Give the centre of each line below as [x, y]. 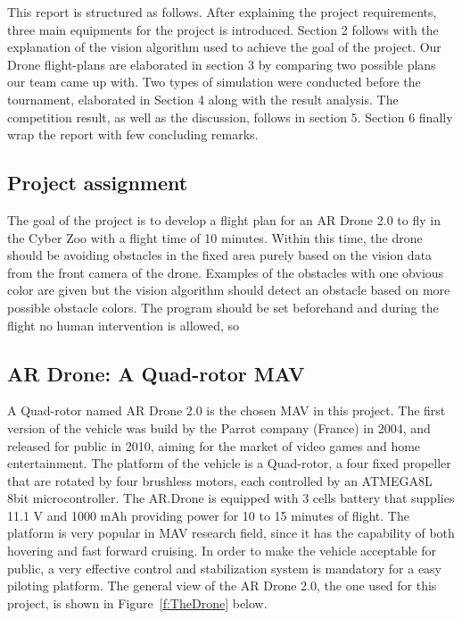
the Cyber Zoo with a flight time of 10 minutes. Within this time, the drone [215, 237]
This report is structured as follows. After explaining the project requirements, [222, 12]
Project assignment [98, 183]
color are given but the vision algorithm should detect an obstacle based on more [229, 290]
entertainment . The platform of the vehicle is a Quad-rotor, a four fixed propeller [229, 463]
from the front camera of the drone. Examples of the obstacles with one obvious [226, 272]
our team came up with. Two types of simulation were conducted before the [214, 82]
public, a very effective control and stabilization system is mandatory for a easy [225, 568]
